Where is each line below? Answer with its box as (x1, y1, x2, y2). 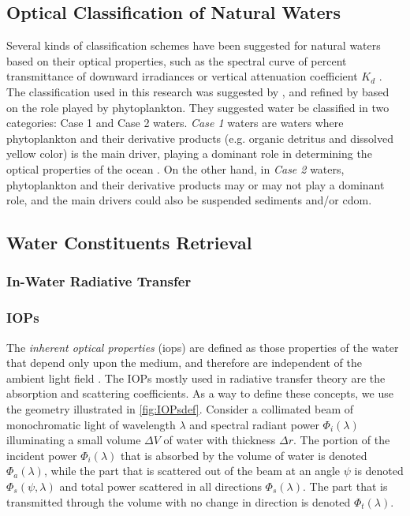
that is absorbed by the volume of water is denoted (120, 447, 367, 463)
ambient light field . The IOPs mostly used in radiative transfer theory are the (6, 369, 386, 386)
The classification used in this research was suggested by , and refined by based (6, 83, 389, 99)
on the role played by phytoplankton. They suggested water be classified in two (6, 99, 389, 115)
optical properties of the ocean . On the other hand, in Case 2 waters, (6, 160, 345, 177)
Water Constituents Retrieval (6, 230, 252, 255)
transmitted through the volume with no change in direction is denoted (6, 493, 351, 510)
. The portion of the (293, 432, 390, 448)
